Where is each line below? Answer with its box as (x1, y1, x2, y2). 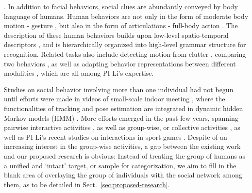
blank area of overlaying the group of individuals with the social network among (4, 170, 242, 180)
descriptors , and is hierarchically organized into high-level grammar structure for (4, 39, 246, 49)
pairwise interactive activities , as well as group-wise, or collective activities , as (4, 122, 240, 132)
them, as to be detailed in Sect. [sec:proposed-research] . (4, 179, 170, 189)
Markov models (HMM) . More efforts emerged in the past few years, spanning (4, 113, 238, 123)
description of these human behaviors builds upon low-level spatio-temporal (4, 30, 229, 40)
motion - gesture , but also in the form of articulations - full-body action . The (4, 20, 238, 31)
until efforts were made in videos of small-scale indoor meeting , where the (4, 94, 225, 104)
